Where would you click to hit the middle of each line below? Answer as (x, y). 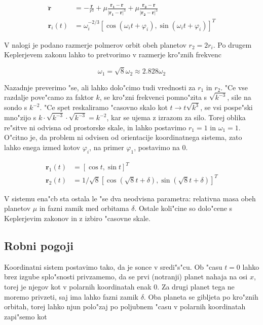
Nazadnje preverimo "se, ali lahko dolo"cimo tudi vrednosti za (100, 87)
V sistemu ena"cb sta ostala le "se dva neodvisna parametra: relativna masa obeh (130, 198)
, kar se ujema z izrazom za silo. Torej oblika (176, 117)
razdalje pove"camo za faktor (49, 97)
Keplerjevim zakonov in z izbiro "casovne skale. (77, 218)
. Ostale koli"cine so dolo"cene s (183, 208)
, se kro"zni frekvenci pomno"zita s (153, 97)
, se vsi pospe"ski (227, 107)
